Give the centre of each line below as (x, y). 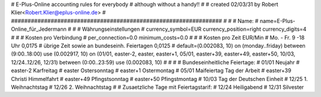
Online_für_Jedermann (39, 29)
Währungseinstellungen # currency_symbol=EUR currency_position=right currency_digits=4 (194, 29)
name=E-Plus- (277, 21)
